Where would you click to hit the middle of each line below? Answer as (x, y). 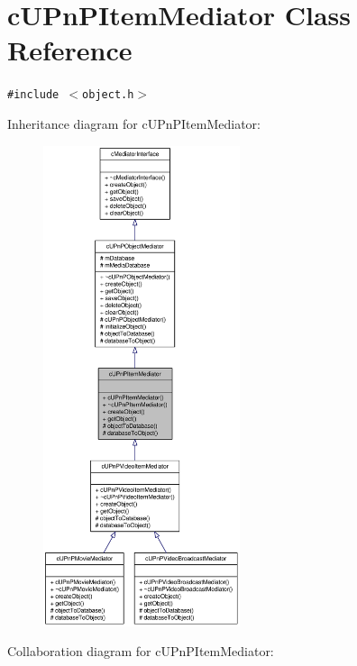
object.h (108, 95)
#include (33, 95)
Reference (70, 50)
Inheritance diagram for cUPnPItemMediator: (134, 123)
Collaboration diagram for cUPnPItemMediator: (141, 651)
